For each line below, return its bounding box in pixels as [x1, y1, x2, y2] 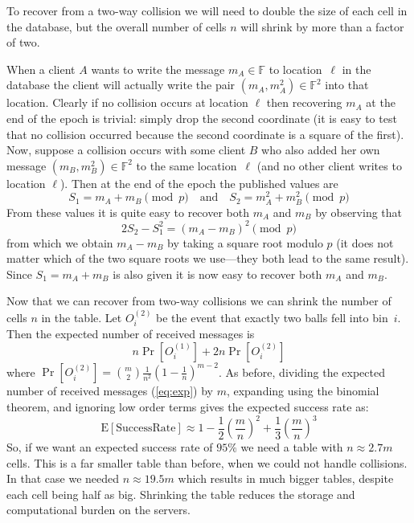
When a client [6, 60, 76, 77]
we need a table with [240, 439, 343, 456]
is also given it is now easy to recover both [113, 265, 322, 282]
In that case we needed [6, 470, 120, 487]
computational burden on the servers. [6, 501, 191, 518]
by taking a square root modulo [167, 234, 323, 251]
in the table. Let [41, 308, 122, 325]
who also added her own [261, 141, 380, 158]
